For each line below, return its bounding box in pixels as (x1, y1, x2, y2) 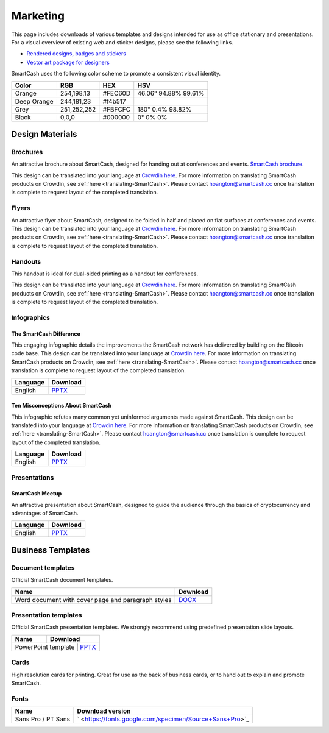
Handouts (11, 257, 41, 266)
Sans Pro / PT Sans (15, 715, 70, 723)
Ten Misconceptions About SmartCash (11, 402, 112, 409)
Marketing (11, 9, 65, 23)
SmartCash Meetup (11, 490, 62, 497)
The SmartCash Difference (11, 330, 80, 338)
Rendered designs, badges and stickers (26, 50, 126, 57)
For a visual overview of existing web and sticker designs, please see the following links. (11, 38, 234, 46)
